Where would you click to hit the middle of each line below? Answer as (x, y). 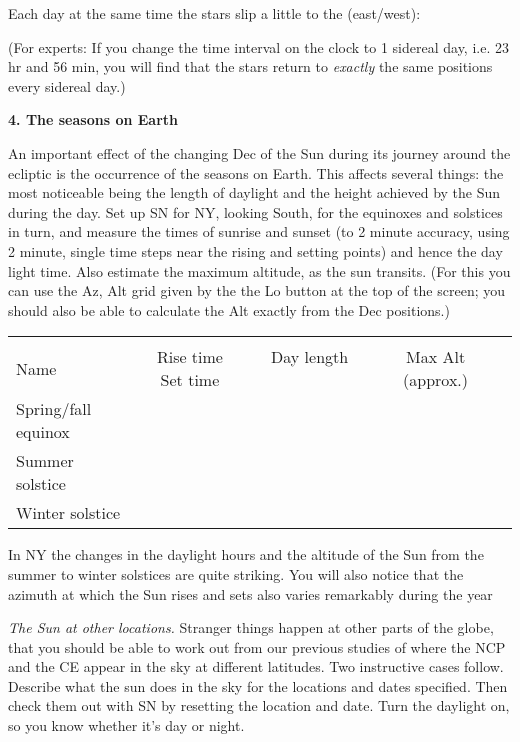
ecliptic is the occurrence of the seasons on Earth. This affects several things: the (256, 172)
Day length (310, 357)
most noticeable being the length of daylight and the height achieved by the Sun (254, 192)
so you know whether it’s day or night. (126, 725)
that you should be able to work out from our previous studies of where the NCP (257, 646)
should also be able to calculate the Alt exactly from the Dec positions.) (229, 309)
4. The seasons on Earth (93, 119)
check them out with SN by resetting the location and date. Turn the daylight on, (259, 705)
